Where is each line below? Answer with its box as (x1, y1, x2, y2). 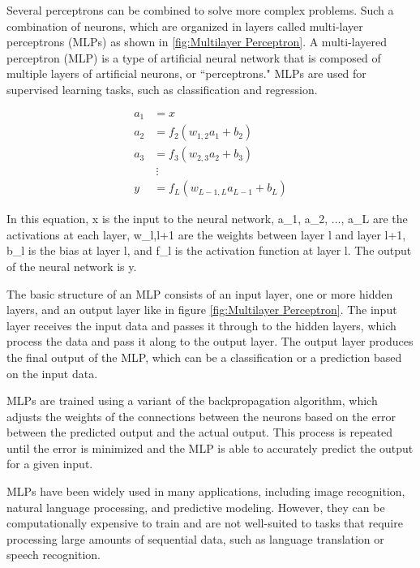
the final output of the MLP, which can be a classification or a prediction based (6, 348, 402, 365)
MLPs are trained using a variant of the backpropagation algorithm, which (6, 392, 378, 409)
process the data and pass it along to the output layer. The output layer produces (6, 333, 414, 350)
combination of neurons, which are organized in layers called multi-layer (6, 17, 363, 34)
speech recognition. (6, 546, 101, 563)
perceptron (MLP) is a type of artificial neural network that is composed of (6, 49, 381, 66)
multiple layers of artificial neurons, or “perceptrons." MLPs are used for (6, 65, 366, 82)
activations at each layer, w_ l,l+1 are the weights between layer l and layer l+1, (6, 226, 406, 243)
